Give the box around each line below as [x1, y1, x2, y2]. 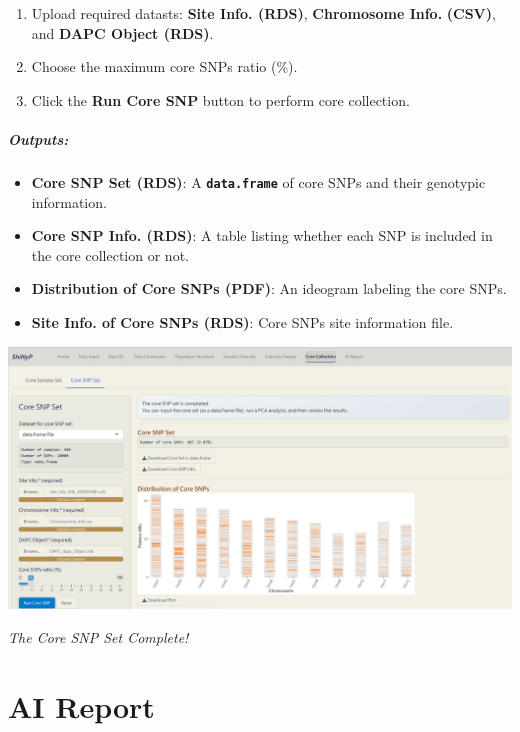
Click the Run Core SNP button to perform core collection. [31, 89, 410, 110]
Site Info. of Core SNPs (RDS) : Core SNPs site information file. [31, 311, 454, 332]
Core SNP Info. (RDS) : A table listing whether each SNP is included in [31, 225, 493, 246]
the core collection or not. [31, 244, 189, 265]
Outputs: [8, 128, 69, 149]
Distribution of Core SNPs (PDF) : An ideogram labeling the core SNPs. [31, 278, 507, 299]
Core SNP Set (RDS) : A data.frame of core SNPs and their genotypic [31, 171, 486, 192]
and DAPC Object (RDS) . [31, 22, 214, 43]
